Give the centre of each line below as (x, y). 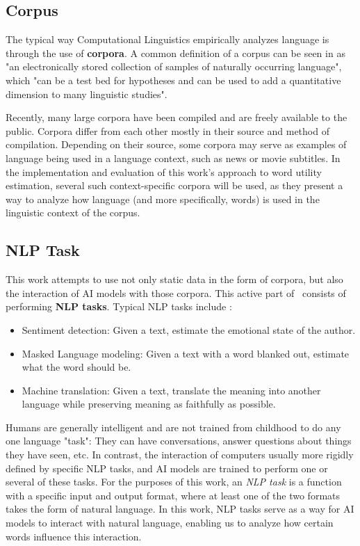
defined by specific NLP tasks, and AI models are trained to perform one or (167, 468)
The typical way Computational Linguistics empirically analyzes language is (167, 39)
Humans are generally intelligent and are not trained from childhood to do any (173, 427)
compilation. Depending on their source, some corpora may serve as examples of (176, 144)
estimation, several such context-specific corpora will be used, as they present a (174, 185)
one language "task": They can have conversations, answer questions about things (179, 441)
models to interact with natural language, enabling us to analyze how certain (170, 523)
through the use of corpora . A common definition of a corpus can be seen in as (175, 53)
